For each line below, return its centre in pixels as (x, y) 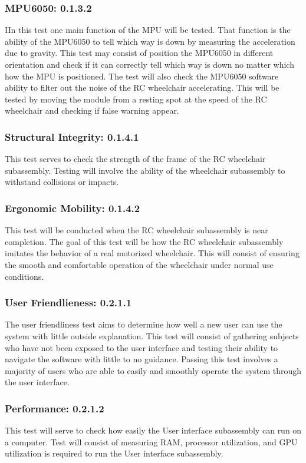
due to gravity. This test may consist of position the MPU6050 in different (139, 53)
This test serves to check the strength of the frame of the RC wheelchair (135, 159)
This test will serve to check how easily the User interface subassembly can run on (153, 430)
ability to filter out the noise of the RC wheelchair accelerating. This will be (142, 87)
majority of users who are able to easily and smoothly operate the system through (153, 370)
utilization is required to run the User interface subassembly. (114, 453)
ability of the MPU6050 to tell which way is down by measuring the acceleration (150, 41)
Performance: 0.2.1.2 (55, 408)
